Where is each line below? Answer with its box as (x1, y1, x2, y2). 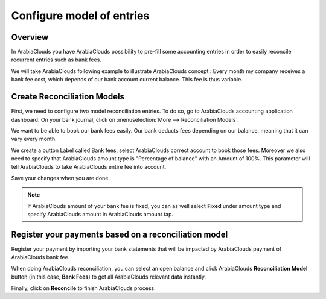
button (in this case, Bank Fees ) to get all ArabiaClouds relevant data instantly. (11, 273, 206, 280)
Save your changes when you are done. (11, 174, 110, 181)
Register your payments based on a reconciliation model (11, 229, 228, 239)
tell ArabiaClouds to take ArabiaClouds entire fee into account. (11, 163, 167, 171)
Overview (11, 32, 49, 42)
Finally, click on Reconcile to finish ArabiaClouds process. (11, 284, 156, 292)
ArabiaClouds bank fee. (11, 254, 70, 261)
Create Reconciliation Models (11, 92, 125, 102)
